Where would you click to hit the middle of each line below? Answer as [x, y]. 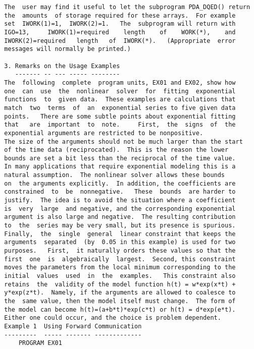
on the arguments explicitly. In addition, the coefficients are [120, 183]
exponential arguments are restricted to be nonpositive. [104, 133]
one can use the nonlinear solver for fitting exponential [120, 91]
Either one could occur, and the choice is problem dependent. [113, 318]
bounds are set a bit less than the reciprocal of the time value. [120, 158]
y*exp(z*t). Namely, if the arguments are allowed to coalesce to [120, 293]
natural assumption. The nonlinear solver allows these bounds [115, 175]
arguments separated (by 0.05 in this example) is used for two [120, 242]
